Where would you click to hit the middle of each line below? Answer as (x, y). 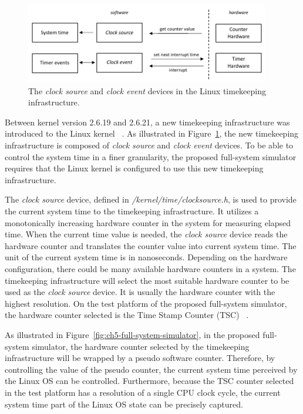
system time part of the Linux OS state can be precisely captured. (124, 404)
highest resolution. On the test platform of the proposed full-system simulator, (146, 303)
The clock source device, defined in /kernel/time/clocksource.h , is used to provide (151, 199)
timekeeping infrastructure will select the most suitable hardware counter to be (147, 280)
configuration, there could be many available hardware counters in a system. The (150, 269)
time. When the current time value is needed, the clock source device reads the (146, 234)
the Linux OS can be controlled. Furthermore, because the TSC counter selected (149, 381)
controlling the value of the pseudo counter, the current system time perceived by (151, 369)
